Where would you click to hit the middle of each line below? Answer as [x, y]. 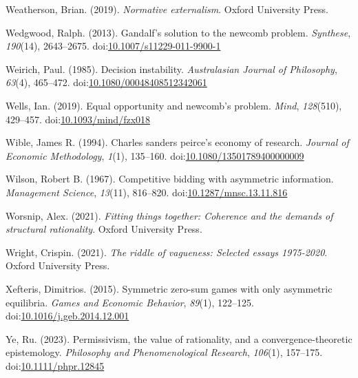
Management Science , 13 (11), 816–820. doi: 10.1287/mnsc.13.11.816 [147, 192]
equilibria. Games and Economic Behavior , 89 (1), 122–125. [130, 302]
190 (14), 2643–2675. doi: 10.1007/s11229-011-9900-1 [113, 46]
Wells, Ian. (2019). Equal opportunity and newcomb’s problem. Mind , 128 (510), [174, 105]
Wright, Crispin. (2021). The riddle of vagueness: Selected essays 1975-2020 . [167, 252]
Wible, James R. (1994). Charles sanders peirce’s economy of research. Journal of [177, 142]
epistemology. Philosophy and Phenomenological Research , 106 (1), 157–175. [164, 352]
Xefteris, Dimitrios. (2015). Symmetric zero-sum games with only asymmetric [169, 288]
